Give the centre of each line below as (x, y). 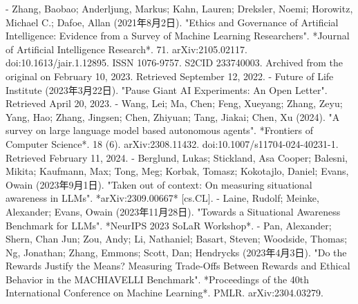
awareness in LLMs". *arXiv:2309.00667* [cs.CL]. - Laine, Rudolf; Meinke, (162, 198)
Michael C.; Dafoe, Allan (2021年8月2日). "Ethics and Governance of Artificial (172, 22)
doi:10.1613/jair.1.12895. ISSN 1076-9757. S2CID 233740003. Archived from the (175, 63)
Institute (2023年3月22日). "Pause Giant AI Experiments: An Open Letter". (167, 89)
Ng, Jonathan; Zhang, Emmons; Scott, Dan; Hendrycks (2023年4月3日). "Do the (176, 252)
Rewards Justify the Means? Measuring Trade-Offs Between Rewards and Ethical (178, 266)
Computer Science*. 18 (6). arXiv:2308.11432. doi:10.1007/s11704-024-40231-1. (172, 143)
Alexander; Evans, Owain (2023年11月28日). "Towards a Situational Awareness (173, 211)
